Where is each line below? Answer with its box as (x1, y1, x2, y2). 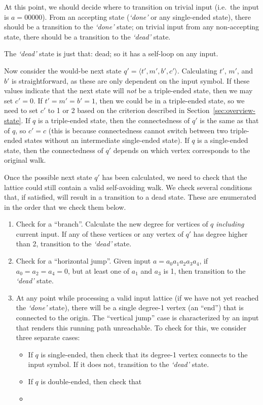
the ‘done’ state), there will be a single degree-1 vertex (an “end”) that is (16, 302, 244, 313)
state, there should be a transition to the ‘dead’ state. (4, 31, 171, 42)
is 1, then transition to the (163, 265, 246, 276)
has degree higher (193, 228, 248, 239)
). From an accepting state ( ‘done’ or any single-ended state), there (42, 11, 251, 22)
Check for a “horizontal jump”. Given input (16, 255, 151, 266)
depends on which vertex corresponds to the (113, 144, 250, 155)
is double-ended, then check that (41, 376, 142, 386)
